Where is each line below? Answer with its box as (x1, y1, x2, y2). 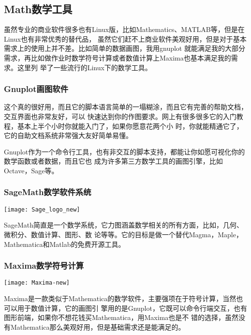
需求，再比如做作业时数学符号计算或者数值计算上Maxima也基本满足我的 (4, 52, 231, 62)
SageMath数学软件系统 (4, 186, 91, 198)
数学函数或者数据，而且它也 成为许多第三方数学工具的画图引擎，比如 (4, 156, 223, 166)
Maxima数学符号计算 (4, 259, 84, 272)
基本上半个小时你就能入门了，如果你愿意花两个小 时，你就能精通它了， (17, 121, 243, 131)
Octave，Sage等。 (4, 165, 59, 175)
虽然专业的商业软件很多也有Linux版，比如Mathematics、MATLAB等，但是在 (4, 24, 245, 34)
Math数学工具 (4, 1, 73, 16)
